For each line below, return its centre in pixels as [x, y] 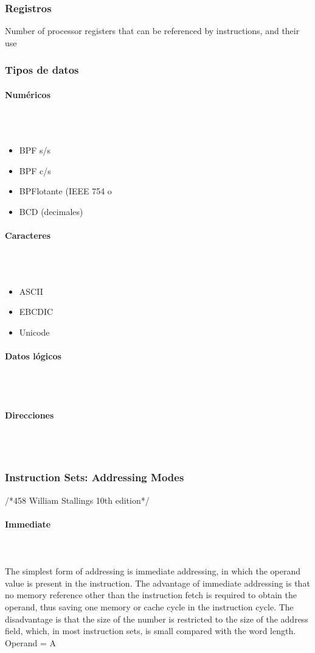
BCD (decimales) [51, 212]
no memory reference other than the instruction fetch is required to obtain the [151, 595]
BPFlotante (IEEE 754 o [65, 191]
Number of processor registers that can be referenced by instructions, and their [152, 31]
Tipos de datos [42, 70]
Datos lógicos [33, 355]
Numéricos [28, 94]
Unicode [34, 332]
